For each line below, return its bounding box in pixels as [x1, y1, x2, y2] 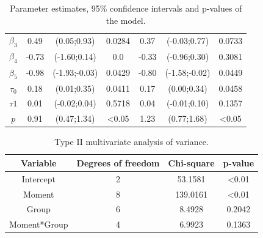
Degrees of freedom [76, 156, 160, 169]
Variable [21, 156, 57, 169]
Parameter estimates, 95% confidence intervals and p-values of [9, 2, 242, 14]
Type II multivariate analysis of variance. [54, 135, 209, 148]
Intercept [21, 172, 56, 185]
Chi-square [168, 156, 215, 169]
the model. [106, 13, 146, 26]
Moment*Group [9, 218, 68, 231]
